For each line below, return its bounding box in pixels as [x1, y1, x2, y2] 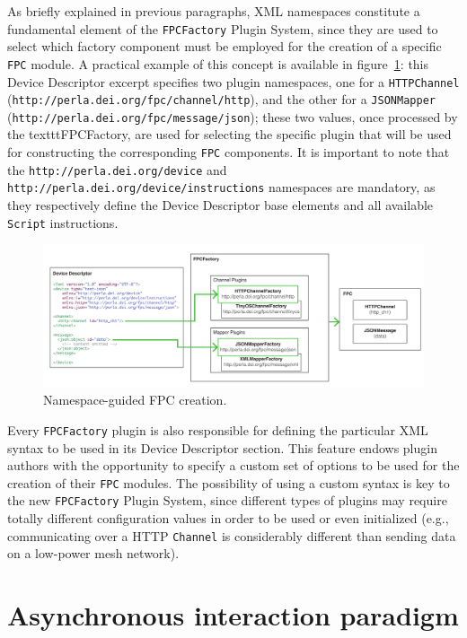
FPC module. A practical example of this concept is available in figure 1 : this [7, 54, 429, 73]
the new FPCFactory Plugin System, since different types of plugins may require [7, 491, 447, 510]
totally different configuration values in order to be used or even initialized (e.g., [7, 509, 449, 528]
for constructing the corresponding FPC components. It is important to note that [7, 143, 450, 162]
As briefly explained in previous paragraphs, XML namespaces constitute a [7, 2, 420, 20]
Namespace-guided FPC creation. [43, 390, 227, 409]
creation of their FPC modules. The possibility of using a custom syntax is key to [7, 473, 450, 492]
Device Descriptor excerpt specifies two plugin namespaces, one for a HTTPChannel [7, 72, 460, 91]
